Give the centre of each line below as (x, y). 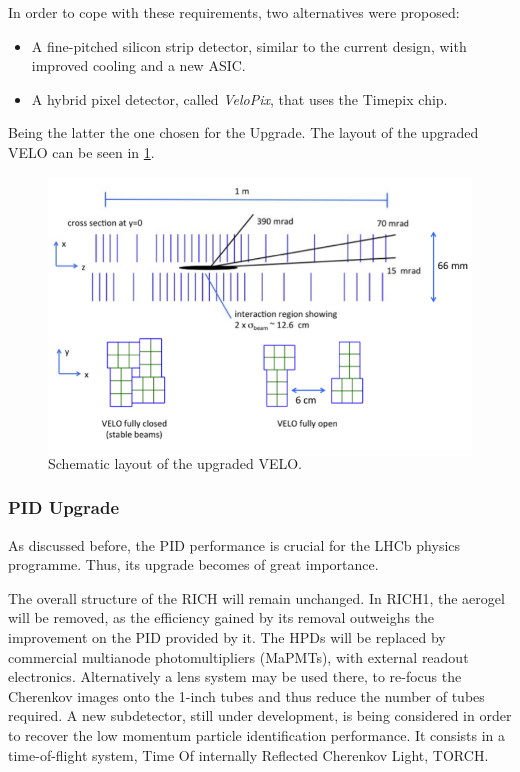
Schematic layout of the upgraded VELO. (175, 462)
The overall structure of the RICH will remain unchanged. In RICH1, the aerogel (256, 597)
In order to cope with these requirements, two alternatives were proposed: (234, 12)
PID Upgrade (63, 507)
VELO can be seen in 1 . (81, 151)
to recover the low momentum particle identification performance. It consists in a (256, 734)
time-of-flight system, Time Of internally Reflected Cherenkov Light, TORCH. (248, 754)
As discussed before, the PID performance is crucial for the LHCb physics (234, 544)
